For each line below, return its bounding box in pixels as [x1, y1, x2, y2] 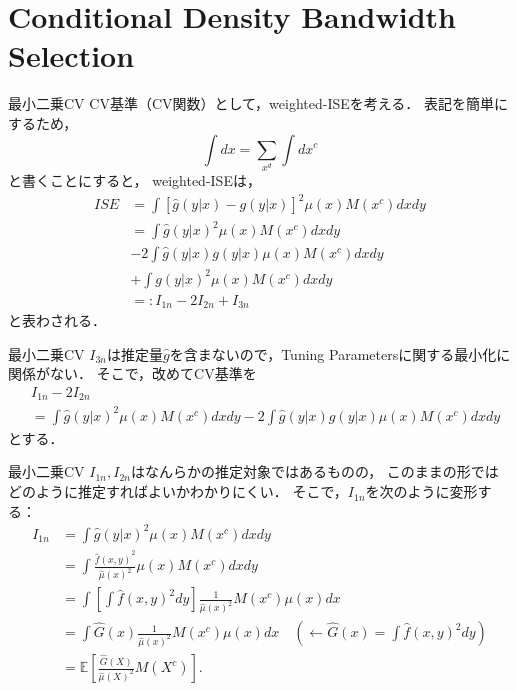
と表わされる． [8, 310, 106, 331]
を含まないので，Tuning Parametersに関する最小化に [169, 343, 511, 364]
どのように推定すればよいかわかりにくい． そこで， [8, 481, 348, 502]
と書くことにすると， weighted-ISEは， [8, 170, 261, 191]
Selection [8, 35, 135, 76]
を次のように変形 [365, 481, 478, 502]
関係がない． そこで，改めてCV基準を [8, 363, 257, 384]
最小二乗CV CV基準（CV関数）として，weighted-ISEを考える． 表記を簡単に [8, 93, 509, 114]
